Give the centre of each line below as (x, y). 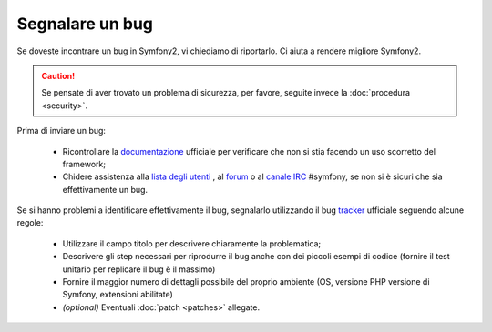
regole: (30, 223)
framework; (84, 164)
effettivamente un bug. (105, 189)
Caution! (58, 75)
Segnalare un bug (85, 24)
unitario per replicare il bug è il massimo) (139, 269)
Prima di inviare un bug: (61, 131)
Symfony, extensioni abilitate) (118, 295)
